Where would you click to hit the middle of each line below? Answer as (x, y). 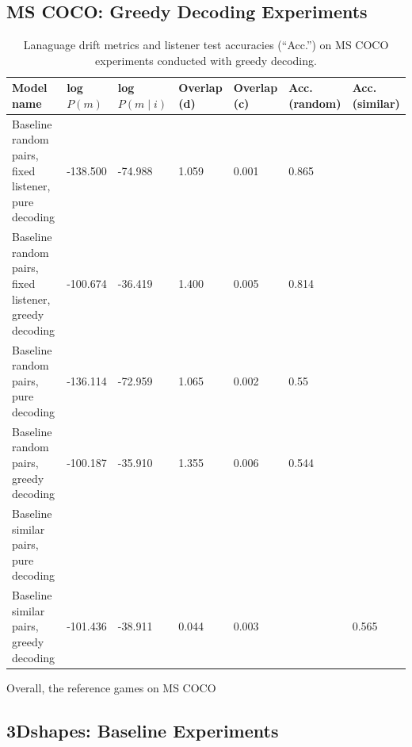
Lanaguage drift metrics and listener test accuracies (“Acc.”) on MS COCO (206, 45)
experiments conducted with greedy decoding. (206, 60)
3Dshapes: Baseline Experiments (143, 730)
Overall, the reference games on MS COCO (111, 687)
